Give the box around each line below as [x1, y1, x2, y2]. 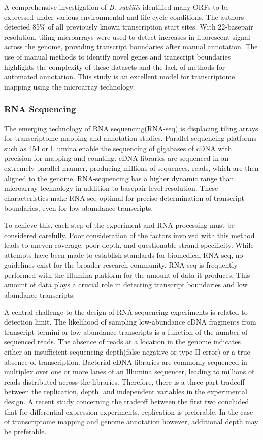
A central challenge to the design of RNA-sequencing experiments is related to [4, 306, 248, 317]
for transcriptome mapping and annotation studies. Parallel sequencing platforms [4, 133, 257, 143]
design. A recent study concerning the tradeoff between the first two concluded [4, 396, 249, 406]
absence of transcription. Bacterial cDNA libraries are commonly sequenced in [4, 356, 247, 367]
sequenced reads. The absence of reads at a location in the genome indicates [4, 336, 241, 347]
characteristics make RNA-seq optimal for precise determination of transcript [4, 192, 244, 203]
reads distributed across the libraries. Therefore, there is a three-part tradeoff [4, 376, 245, 387]
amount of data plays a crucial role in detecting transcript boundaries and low [4, 279, 248, 290]
